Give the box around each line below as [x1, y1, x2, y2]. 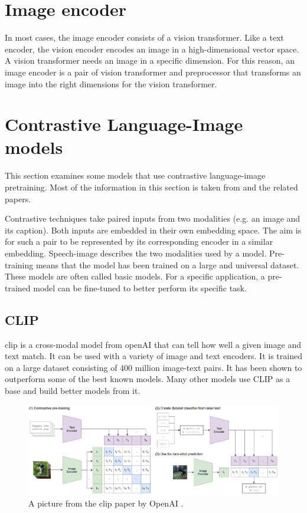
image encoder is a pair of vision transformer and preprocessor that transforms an [5, 65, 301, 78]
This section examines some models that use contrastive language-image [5, 169, 266, 182]
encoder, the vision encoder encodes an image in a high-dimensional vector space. [5, 42, 299, 55]
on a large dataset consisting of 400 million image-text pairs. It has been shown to [5, 361, 302, 373]
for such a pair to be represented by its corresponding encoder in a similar [5, 235, 273, 248]
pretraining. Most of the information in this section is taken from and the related [5, 181, 298, 193]
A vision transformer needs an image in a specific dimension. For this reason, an [5, 54, 295, 67]
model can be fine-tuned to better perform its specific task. [33, 281, 247, 294]
